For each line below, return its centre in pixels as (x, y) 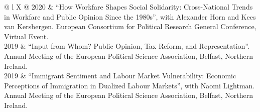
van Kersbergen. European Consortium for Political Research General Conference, (130, 26)
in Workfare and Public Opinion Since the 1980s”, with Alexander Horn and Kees (130, 16)
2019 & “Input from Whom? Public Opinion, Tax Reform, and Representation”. (127, 46)
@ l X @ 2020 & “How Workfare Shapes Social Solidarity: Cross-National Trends (128, 7)
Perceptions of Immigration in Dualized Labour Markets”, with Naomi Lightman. (129, 85)
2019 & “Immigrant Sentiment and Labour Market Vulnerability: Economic (120, 76)
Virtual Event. (26, 36)
